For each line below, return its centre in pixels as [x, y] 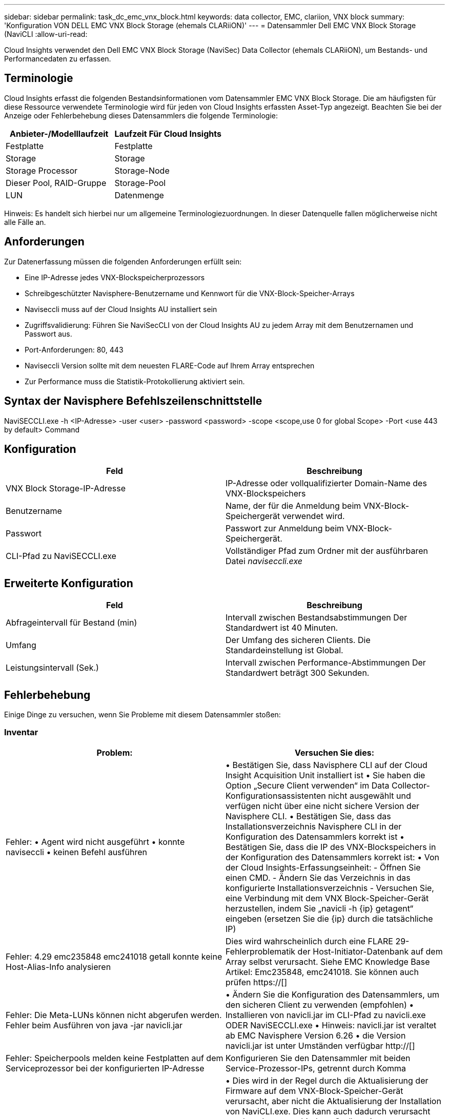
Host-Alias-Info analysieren [58, 967]
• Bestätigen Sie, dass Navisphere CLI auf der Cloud [326, 765]
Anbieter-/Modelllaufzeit [59, 133]
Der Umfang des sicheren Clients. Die [298, 640]
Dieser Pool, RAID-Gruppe [56, 183]
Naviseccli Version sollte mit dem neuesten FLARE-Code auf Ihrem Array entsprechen [170, 365]
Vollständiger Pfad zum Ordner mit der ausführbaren [327, 551]
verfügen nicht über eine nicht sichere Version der [323, 806]
